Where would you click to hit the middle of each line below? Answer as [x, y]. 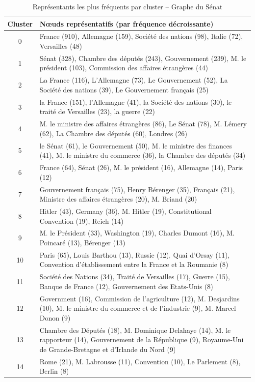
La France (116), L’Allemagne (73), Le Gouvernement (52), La [134, 80]
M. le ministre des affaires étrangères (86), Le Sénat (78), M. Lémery [143, 124]
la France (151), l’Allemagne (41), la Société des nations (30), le [136, 102]
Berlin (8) [54, 371]
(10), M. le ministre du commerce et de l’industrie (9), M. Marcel [138, 308]
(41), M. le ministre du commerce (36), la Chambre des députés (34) [142, 155]
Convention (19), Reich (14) [81, 220]
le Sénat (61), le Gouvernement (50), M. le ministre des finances [136, 145]
